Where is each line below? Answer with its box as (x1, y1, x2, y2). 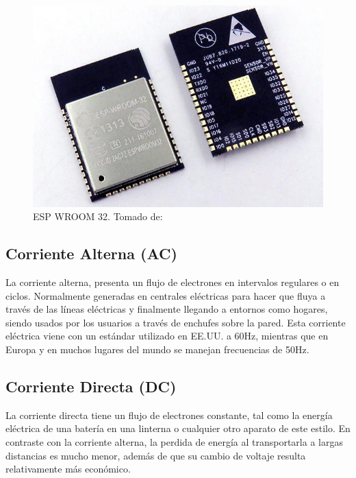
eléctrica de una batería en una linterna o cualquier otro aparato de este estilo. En (5, 421, 351, 435)
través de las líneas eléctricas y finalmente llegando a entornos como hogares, (5, 302, 328, 316)
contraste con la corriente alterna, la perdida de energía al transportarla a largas (5, 435, 343, 449)
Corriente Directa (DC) (5, 376, 177, 397)
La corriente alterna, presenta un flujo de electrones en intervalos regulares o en (5, 275, 340, 289)
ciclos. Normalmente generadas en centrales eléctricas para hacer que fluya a (5, 288, 326, 302)
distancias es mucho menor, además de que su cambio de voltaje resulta (5, 448, 306, 462)
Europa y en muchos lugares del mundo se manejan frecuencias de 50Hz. (5, 342, 309, 357)
